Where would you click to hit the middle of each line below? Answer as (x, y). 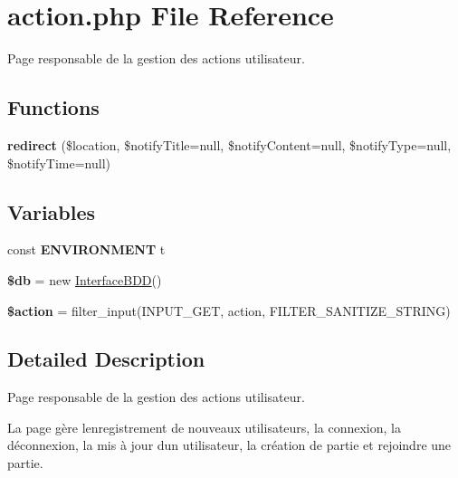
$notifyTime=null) (59, 163)
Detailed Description (106, 359)
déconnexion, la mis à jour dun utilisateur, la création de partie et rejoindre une (229, 445)
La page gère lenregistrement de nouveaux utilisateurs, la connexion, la (204, 427)
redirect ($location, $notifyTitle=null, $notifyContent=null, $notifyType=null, (229, 144)
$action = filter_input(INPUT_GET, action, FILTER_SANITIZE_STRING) (229, 310)
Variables (52, 211)
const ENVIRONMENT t (86, 249)
